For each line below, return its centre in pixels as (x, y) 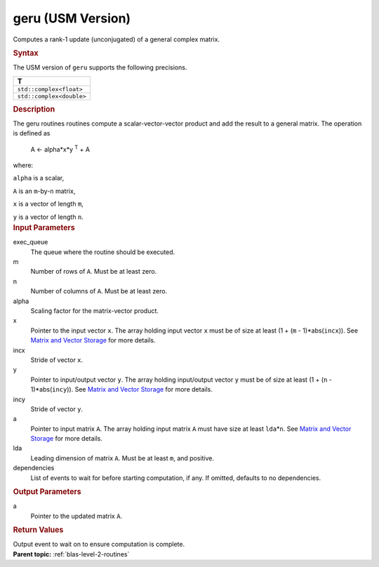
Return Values (38, 530)
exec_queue (31, 242)
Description (34, 109)
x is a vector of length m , (48, 204)
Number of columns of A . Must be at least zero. (99, 291)
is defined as (32, 133)
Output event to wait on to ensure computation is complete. (99, 545)
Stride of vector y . (57, 409)
